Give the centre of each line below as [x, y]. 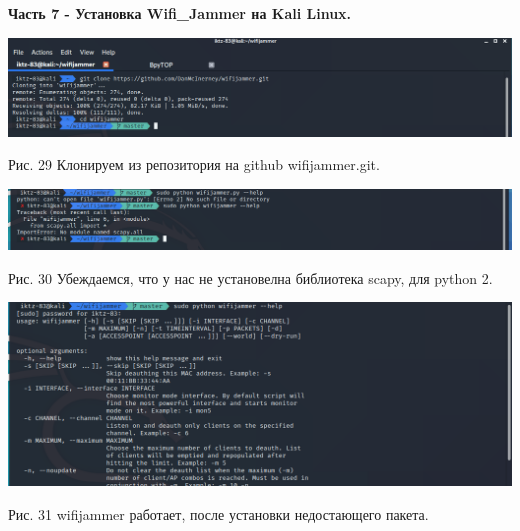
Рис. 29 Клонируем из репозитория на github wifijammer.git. [194, 164]
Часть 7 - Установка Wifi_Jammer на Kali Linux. [180, 13]
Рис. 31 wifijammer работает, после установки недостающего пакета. [218, 514]
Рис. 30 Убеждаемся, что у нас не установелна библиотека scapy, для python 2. [250, 277]
